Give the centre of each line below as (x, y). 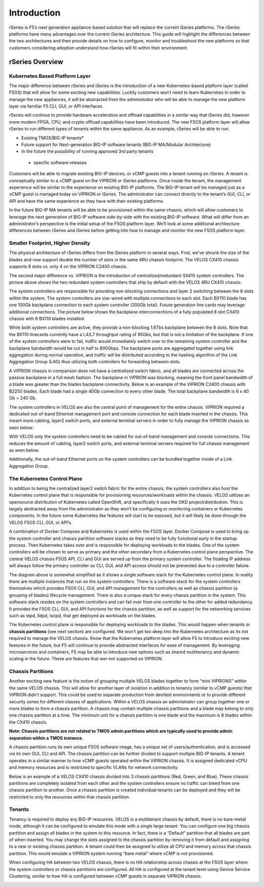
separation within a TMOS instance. (46, 738)
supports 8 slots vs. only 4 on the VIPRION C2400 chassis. (68, 267)
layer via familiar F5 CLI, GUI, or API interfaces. (56, 106)
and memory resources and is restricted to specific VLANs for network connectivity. (94, 767)
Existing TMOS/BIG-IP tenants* (53, 138)
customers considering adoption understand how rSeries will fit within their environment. (99, 48)
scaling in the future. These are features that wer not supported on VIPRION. (86, 659)
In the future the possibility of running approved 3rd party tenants (87, 151)
